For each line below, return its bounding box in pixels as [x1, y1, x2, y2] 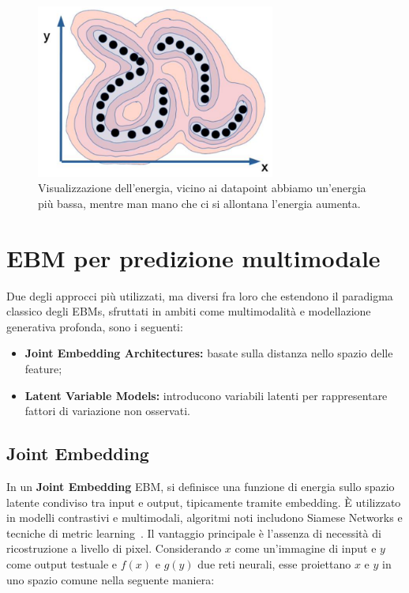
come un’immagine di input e [235, 540, 377, 557]
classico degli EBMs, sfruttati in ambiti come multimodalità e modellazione [6, 303, 371, 319]
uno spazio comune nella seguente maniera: [6, 571, 215, 587]
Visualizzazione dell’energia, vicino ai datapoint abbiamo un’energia [38, 179, 366, 196]
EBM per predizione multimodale [6, 241, 381, 274]
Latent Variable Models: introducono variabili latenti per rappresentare [24, 387, 388, 403]
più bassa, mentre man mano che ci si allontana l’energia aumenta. [38, 195, 361, 211]
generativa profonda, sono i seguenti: [6, 318, 183, 334]
